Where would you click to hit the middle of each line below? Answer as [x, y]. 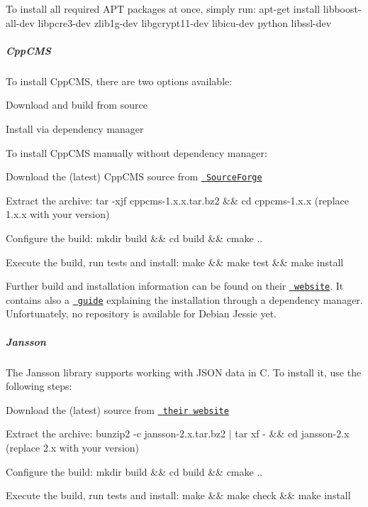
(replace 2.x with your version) [73, 448]
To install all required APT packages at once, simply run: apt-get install [163, 9]
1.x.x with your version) [58, 214]
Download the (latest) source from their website [117, 409]
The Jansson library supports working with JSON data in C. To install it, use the [184, 372]
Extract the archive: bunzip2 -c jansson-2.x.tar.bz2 [116, 434]
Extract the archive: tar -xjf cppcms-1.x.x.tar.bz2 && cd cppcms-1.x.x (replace [177, 200]
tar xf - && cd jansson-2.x [292, 434]
